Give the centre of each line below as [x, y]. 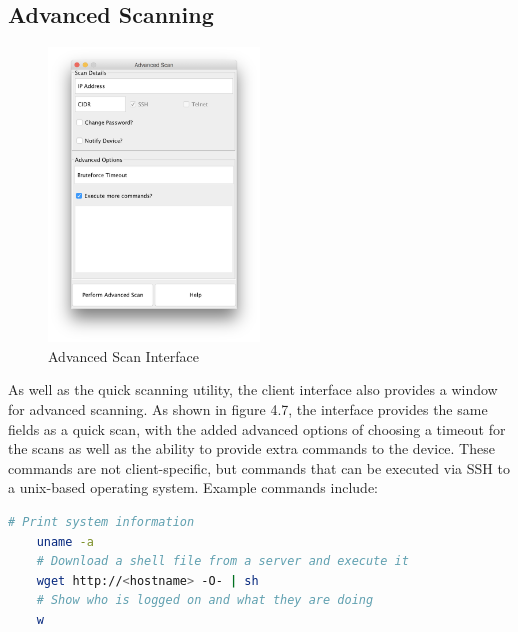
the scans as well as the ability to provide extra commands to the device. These [251, 448]
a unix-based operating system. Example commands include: [193, 487]
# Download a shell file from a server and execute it [222, 561]
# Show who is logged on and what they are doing [205, 600]
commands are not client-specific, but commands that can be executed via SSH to [259, 467]
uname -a [65, 541]
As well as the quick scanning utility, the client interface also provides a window [253, 389]
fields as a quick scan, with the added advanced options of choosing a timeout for [257, 428]
